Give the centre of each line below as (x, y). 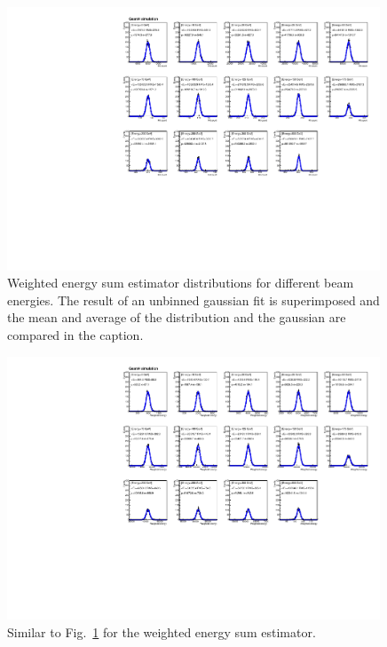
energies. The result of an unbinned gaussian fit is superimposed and (193, 300)
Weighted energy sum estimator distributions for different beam (181, 283)
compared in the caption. (75, 335)
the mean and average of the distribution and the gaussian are (177, 317)
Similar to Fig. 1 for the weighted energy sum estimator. (162, 631)
